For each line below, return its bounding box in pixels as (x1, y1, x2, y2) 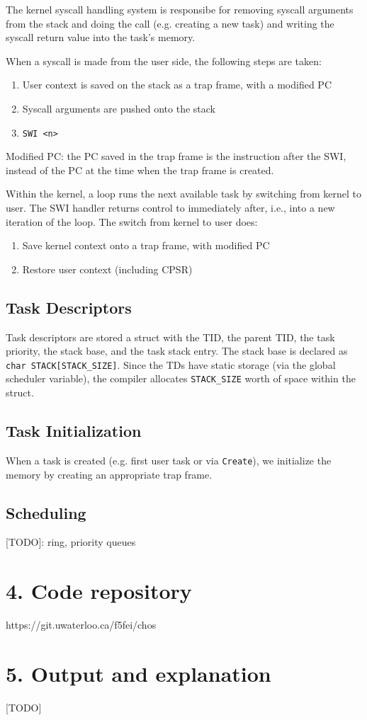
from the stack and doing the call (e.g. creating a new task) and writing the (6, 16, 334, 30)
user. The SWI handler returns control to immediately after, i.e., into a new (6, 200, 335, 215)
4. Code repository (6, 576, 192, 605)
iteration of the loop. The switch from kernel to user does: (6, 214, 258, 229)
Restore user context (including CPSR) (22, 261, 193, 276)
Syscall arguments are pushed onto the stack (22, 101, 215, 115)
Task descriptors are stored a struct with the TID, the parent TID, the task (6, 329, 335, 344)
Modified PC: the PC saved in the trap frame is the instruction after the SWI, (6, 149, 346, 164)
